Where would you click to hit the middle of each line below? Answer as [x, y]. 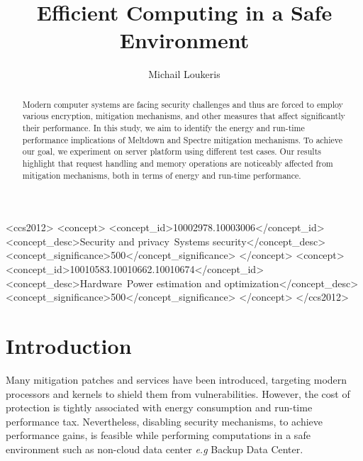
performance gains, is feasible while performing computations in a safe [158, 435]
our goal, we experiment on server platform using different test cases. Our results [172, 151]
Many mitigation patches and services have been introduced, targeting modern [177, 379]
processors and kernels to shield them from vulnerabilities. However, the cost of [178, 393]
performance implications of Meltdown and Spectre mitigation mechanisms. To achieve [182, 139]
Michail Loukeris [184, 74]
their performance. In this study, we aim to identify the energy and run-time [163, 128]
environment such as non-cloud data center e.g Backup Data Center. [155, 449]
